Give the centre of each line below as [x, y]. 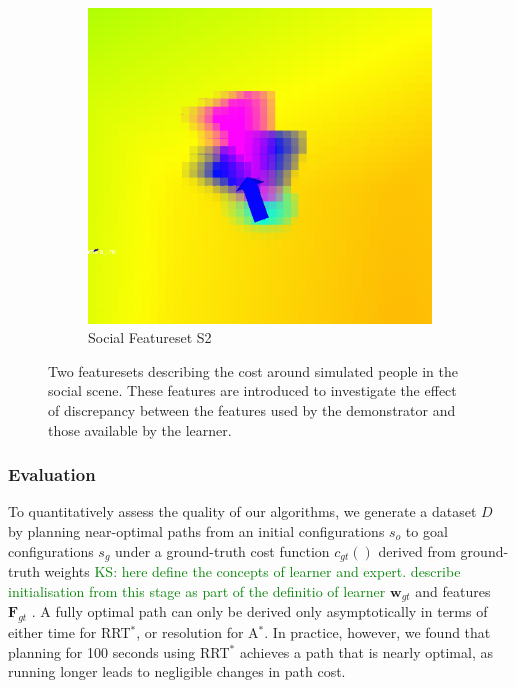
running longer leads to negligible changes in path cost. [177, 671]
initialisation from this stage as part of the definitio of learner [197, 590]
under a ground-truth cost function [222, 550]
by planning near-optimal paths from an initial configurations [196, 531]
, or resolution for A [197, 631]
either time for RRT [69, 631]
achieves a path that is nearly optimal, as [366, 651]
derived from [417, 550]
